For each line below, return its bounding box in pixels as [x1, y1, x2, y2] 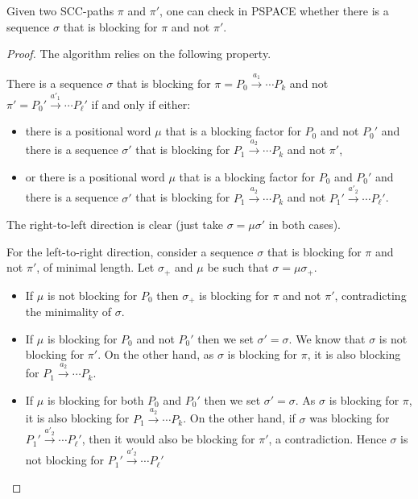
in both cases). [268, 216, 341, 233]
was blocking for [309, 410, 390, 426]
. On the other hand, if [183, 410, 296, 426]
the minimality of [25, 303, 111, 320]
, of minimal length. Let [36, 259, 155, 276]
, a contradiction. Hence [268, 430, 387, 447]
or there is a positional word [25, 168, 165, 185]
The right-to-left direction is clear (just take [6, 216, 223, 233]
